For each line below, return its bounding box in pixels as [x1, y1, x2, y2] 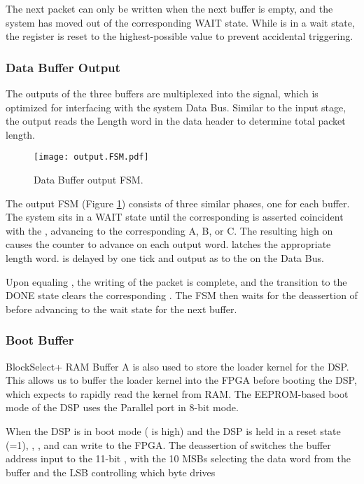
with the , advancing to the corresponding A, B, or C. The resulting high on [6, 223, 333, 237]
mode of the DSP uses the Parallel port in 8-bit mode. [6, 400, 239, 415]
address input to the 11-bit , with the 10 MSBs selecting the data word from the [6, 451, 351, 466]
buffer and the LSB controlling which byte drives [6, 464, 216, 479]
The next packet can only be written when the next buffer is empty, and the [6, 1, 333, 15]
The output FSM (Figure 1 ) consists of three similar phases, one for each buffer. [6, 195, 350, 210]
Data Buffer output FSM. [34, 172, 143, 187]
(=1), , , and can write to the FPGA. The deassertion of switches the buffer [6, 437, 331, 452]
